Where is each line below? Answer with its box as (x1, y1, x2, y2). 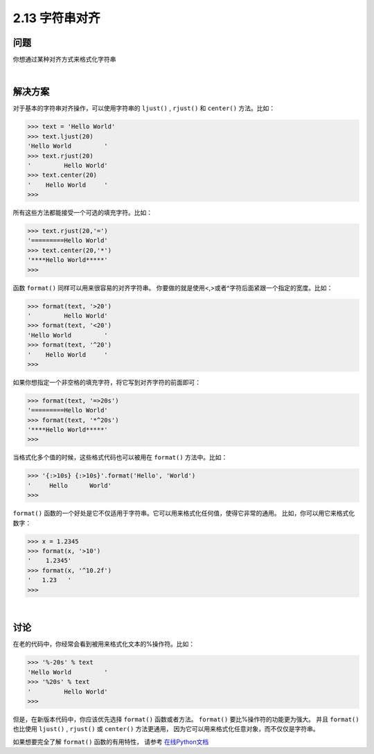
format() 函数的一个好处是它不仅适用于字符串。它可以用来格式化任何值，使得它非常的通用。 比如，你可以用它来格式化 (12, 509, 355, 518)
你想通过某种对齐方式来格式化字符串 (12, 55, 116, 64)
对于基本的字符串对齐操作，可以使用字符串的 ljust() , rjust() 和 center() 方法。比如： (12, 104, 276, 112)
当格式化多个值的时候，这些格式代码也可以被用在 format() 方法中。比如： (12, 453, 228, 462)
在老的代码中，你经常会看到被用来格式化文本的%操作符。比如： (12, 640, 195, 648)
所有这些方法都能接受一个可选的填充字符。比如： (12, 209, 152, 217)
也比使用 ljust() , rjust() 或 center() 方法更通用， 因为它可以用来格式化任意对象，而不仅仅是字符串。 (12, 725, 320, 733)
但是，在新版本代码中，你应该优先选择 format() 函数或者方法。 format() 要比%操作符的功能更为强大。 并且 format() (12, 714, 359, 724)
